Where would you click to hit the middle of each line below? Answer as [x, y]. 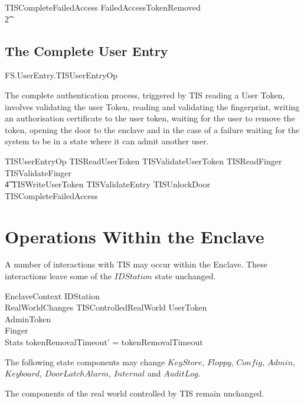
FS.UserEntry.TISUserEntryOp [61, 75]
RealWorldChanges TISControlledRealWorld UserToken [106, 307]
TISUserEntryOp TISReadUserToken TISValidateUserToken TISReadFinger [143, 161]
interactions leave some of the [58, 276]
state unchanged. [185, 276]
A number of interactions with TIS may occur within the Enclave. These [136, 264]
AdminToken [28, 318]
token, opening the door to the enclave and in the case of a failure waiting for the [152, 129]
